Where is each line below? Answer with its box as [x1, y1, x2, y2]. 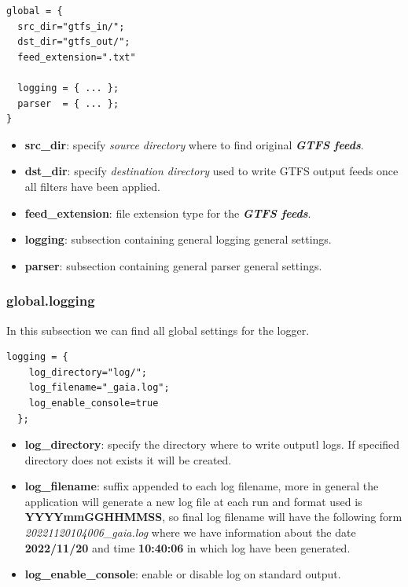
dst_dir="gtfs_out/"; [17, 36, 130, 48]
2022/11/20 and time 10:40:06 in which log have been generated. [24, 539, 351, 556]
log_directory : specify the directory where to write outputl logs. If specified [24, 436, 400, 453]
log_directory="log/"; [28, 366, 147, 378]
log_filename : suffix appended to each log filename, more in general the [24, 478, 379, 494]
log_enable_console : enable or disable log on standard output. [24, 566, 341, 582]
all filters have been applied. [24, 178, 160, 194]
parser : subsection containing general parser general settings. [24, 257, 322, 273]
